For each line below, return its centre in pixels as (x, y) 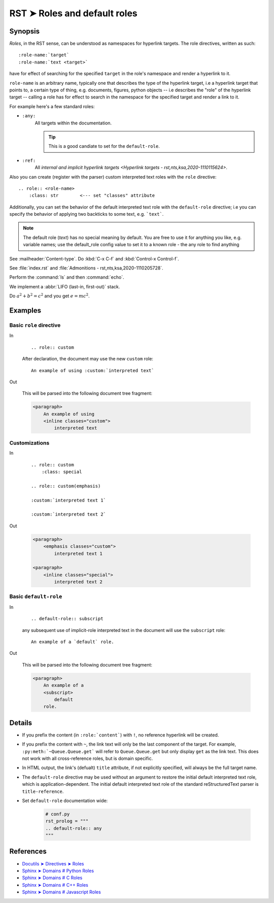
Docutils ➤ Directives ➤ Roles (53, 863)
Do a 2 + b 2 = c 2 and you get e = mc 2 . (49, 296)
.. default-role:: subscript (67, 619)
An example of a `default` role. (73, 642)
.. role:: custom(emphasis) (66, 486)
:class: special (62, 472)
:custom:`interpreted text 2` (69, 514)
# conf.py (58, 814)
